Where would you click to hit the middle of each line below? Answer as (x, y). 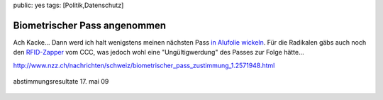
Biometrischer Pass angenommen (90, 25)
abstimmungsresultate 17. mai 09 (61, 82)
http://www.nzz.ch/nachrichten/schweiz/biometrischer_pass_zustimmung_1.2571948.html (144, 65)
